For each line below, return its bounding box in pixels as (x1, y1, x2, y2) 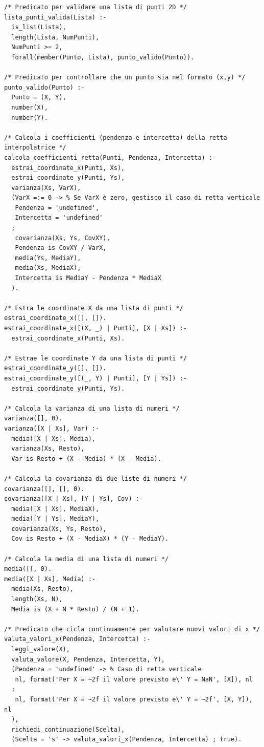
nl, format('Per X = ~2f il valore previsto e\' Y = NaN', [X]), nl (15, 675, 253, 683)
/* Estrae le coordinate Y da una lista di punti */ (4, 354, 187, 362)
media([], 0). (4, 565, 52, 573)
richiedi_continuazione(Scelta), (11, 725, 125, 733)
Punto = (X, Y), (11, 94, 66, 101)
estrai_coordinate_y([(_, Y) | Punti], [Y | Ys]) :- (4, 374, 187, 382)
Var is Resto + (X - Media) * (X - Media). (11, 455, 161, 462)
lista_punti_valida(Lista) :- (4, 13, 107, 21)
